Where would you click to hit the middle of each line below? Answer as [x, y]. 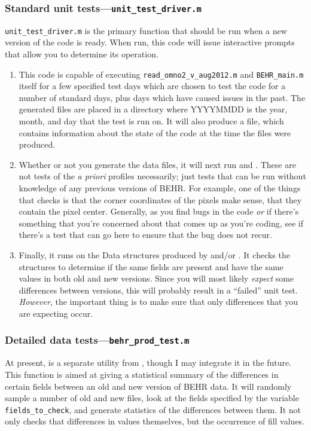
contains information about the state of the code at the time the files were [155, 132]
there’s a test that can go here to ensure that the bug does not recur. [145, 235]
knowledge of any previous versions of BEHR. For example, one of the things [160, 188]
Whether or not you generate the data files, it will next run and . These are [157, 164]
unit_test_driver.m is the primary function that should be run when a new [146, 30]
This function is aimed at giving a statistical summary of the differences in [142, 374]
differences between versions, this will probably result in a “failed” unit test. [158, 290]
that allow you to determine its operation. [82, 54]
